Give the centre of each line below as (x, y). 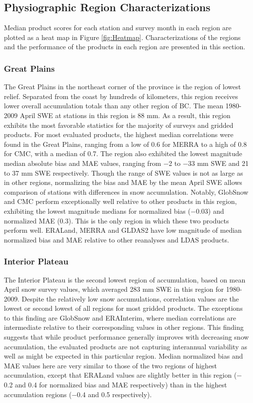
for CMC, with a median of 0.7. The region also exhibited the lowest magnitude (123, 153)
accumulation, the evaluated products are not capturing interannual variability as (126, 346)
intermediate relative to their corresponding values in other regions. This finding (124, 327)
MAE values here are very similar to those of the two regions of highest (111, 365)
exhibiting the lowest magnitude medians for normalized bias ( (97, 211)
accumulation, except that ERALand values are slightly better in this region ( (120, 375)
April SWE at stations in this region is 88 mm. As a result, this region (125, 115)
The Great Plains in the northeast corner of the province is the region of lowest (123, 87)
